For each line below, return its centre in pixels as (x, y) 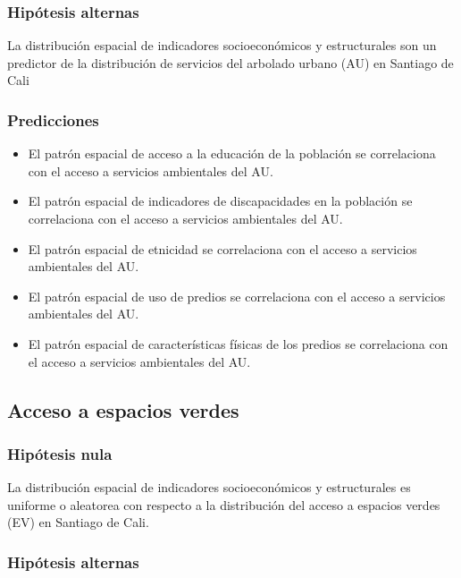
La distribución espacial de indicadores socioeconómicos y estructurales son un (222, 45)
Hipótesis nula (60, 453)
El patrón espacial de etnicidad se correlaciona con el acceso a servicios (222, 248)
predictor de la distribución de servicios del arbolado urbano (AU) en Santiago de (230, 62)
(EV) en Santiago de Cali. (78, 522)
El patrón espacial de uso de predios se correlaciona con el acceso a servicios (237, 296)
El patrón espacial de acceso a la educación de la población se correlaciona (232, 153)
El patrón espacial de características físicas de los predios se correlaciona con (238, 343)
